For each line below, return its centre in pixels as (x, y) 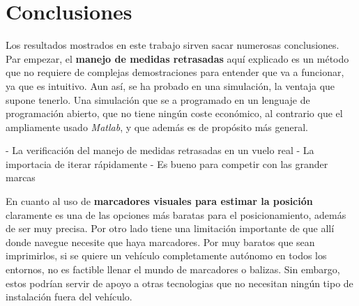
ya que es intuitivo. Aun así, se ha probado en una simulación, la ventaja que (170, 85)
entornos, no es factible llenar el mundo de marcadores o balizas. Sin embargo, (173, 269)
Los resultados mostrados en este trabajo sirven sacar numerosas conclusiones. (173, 45)
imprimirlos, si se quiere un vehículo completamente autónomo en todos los (166, 255)
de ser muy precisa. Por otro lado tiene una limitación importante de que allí (170, 228)
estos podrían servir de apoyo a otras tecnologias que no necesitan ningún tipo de (179, 283)
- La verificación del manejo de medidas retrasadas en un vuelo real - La (160, 150)
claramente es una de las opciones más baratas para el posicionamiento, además (176, 214)
